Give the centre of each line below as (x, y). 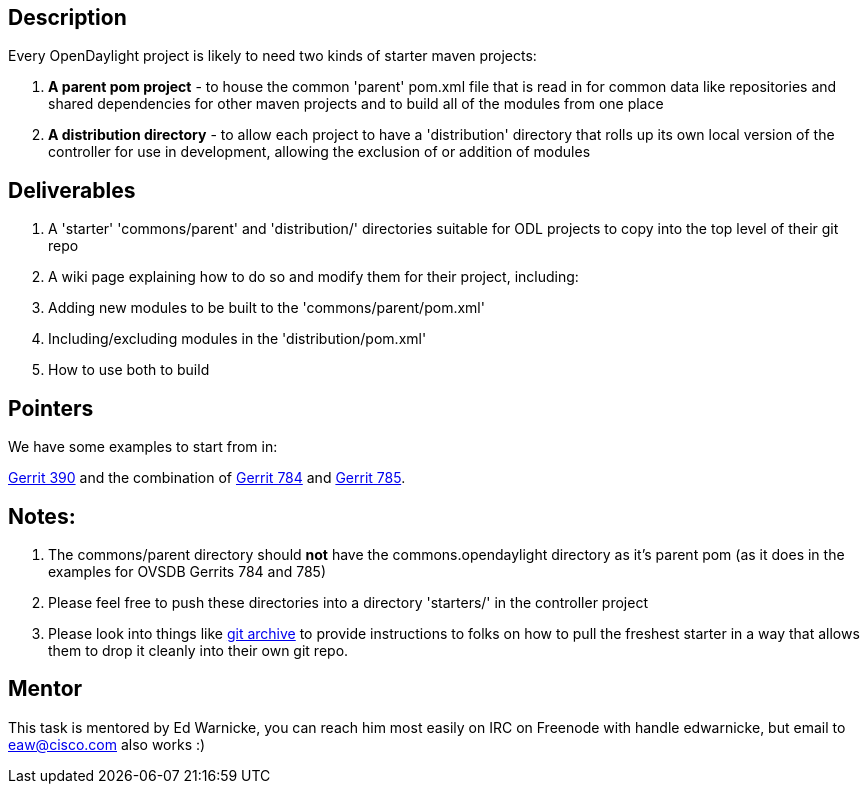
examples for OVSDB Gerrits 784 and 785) (187, 571)
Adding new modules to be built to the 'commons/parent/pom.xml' (266, 308)
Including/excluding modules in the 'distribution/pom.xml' (237, 339)
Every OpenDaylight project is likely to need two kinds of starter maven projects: (272, 56)
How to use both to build (129, 370)
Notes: (42, 516)
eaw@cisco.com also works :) (107, 744)
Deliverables (72, 190)
